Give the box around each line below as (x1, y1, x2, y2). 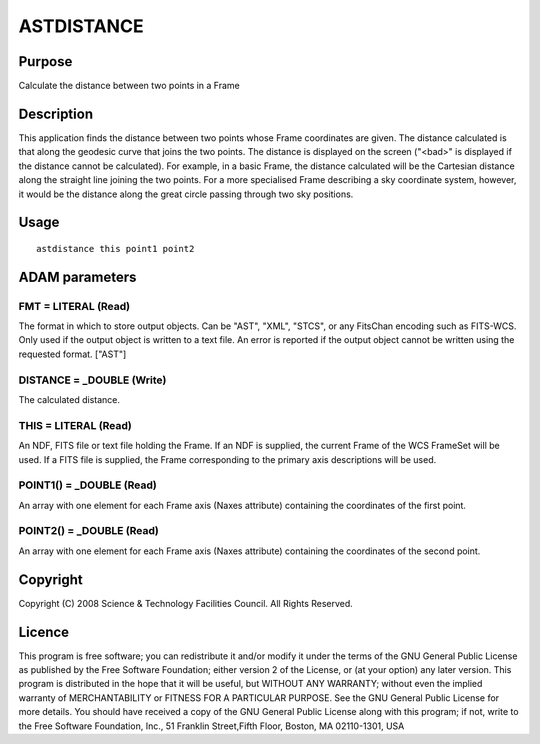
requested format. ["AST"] (18, 348, 127, 360)
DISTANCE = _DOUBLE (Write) (18, 373, 167, 387)
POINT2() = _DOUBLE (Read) (18, 524, 159, 538)
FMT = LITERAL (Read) (18, 299, 130, 313)
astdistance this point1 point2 (36, 243, 195, 254)
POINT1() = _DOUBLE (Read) (18, 478, 157, 492)
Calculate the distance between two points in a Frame (18, 80, 240, 92)
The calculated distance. (18, 394, 120, 406)
